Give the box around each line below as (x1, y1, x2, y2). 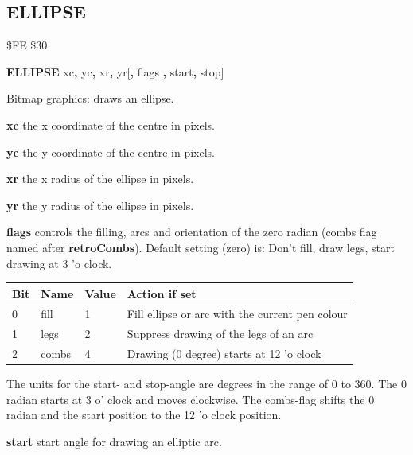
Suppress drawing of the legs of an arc (127, 325, 314, 342)
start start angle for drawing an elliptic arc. (6, 434, 222, 450)
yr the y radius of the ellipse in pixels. (6, 196, 194, 213)
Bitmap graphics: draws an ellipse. (6, 90, 174, 107)
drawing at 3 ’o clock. (6, 255, 112, 271)
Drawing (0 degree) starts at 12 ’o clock (127, 345, 321, 362)
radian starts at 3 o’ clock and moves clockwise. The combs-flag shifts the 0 (6, 391, 375, 407)
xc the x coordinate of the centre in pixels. (6, 116, 215, 133)
